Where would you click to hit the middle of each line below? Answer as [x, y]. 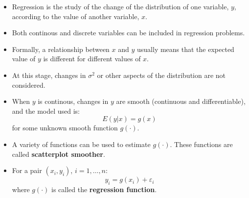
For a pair [27, 170]
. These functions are [201, 144]
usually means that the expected [186, 49]
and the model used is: [46, 111]
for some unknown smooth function [65, 128]
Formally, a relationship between [61, 49]
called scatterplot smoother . [58, 154]
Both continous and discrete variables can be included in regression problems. [128, 33]
